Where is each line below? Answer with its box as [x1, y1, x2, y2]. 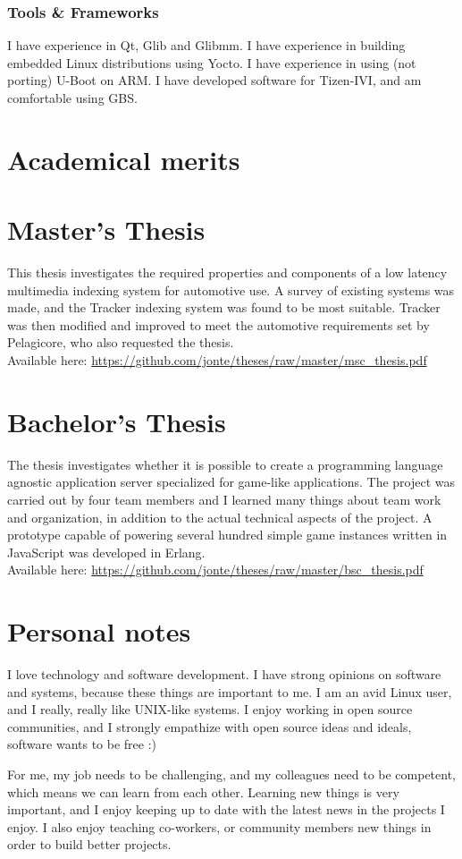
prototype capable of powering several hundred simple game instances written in [7, 525, 448, 544]
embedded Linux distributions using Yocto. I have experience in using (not [7, 53, 416, 72]
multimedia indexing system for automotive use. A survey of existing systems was [7, 280, 455, 299]
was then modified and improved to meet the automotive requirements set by [7, 315, 430, 334]
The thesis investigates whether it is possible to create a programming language [7, 455, 443, 473]
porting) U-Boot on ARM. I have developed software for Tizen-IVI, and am [7, 71, 422, 89]
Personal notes [7, 613, 191, 650]
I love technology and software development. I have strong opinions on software [7, 665, 441, 684]
